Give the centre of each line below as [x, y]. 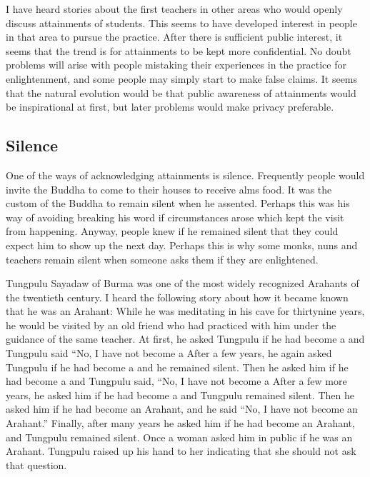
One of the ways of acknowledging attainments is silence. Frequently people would [185, 175]
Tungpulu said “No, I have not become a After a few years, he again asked [169, 353]
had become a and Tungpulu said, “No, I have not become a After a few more [176, 381]
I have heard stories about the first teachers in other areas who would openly [174, 9]
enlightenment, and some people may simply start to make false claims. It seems [182, 78]
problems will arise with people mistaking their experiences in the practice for [176, 65]
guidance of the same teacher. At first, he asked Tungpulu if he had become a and [185, 339]
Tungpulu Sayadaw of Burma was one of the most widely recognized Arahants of [182, 283]
